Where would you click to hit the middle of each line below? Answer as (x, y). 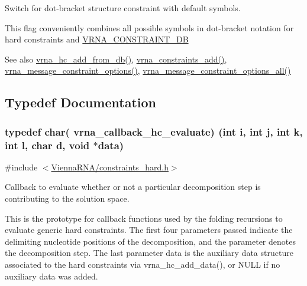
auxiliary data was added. (51, 276)
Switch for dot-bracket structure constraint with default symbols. (123, 8)
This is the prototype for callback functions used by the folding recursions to (144, 218)
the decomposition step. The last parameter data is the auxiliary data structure (149, 253)
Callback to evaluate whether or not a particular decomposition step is (133, 187)
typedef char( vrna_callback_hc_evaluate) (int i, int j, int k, (154, 131)
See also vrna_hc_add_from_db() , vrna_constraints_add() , (116, 59)
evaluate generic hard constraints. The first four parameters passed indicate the (149, 230)
